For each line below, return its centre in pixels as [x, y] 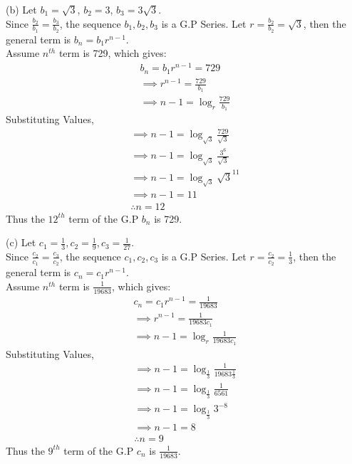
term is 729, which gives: [113, 53]
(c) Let [21, 242]
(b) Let [21, 9]
